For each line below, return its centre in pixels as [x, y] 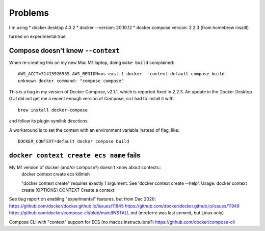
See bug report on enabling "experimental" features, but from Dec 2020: [82, 199]
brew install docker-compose [53, 110]
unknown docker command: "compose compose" [71, 81]
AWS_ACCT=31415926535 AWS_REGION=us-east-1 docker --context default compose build [121, 74]
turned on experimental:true [37, 36]
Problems [29, 13]
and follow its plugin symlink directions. [49, 121]
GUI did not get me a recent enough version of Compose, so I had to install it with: [92, 99]
